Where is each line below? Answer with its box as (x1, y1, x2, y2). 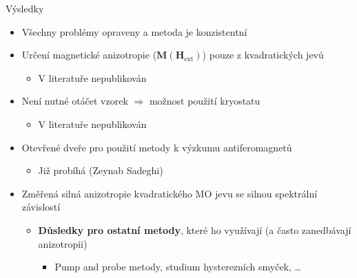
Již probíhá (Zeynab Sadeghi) (38, 163, 163, 178)
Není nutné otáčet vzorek (21, 94, 128, 108)
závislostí (21, 200, 61, 214)
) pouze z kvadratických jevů (202, 47, 324, 62)
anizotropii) (38, 236, 88, 250)
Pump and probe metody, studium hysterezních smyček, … (54, 259, 301, 274)
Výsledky (6, 1, 44, 15)
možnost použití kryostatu (149, 94, 261, 108)
